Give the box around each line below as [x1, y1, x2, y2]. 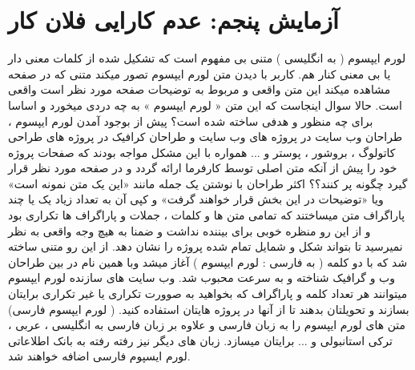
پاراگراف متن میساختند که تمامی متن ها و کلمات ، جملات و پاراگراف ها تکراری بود [8, 207, 405, 223]
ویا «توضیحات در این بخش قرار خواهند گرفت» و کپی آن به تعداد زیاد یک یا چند [8, 191, 384, 207]
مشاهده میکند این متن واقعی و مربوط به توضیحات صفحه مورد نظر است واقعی [8, 81, 391, 98]
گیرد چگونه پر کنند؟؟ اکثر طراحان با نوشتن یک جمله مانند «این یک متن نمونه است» [8, 175, 408, 191]
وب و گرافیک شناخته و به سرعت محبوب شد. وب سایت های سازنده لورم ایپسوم [8, 269, 396, 286]
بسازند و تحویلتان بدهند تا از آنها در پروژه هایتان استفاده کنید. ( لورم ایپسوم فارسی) [8, 300, 409, 317]
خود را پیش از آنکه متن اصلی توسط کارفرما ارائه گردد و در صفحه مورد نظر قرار [8, 159, 397, 176]
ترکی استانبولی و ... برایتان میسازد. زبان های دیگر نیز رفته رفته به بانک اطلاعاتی [8, 332, 393, 348]
